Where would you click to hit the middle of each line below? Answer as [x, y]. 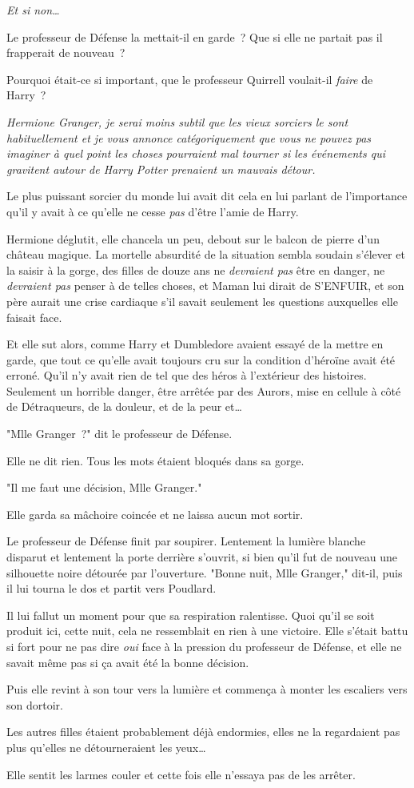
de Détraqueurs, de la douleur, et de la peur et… [124, 406]
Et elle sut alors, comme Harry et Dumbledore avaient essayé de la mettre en [195, 344]
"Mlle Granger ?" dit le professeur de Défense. [119, 434]
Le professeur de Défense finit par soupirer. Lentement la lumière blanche [186, 541]
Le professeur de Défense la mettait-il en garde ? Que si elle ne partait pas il [195, 36]
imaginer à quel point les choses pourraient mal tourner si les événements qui [196, 153]
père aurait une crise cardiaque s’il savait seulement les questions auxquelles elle [202, 301]
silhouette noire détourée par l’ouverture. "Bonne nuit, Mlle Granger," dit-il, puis [205, 572]
